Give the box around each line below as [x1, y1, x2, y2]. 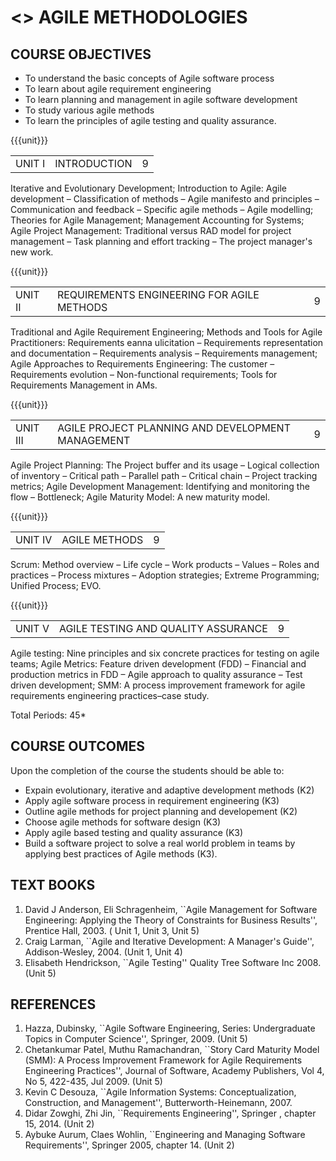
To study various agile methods [24, 104, 155, 116]
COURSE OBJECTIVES [10, 46, 152, 63]
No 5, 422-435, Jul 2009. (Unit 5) [24, 1076, 163, 1088]
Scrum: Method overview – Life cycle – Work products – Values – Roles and [10, 559, 320, 570]
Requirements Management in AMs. [10, 379, 158, 391]
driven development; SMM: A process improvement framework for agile [10, 679, 306, 691]
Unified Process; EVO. [10, 580, 102, 591]
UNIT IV [15, 533, 53, 546]
